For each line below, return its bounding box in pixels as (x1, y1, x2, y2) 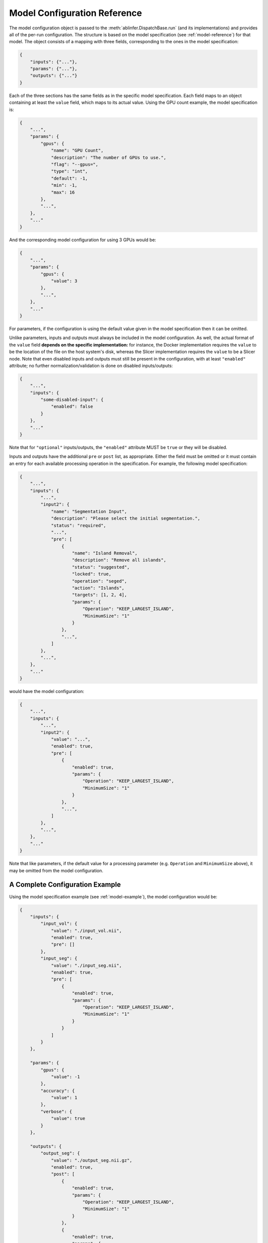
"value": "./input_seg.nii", (51, 963, 122, 968)
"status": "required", (51, 523, 106, 528)
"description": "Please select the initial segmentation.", (51, 516, 201, 522)
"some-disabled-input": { (40, 397, 104, 403)
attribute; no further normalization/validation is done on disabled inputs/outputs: (9, 362, 173, 368)
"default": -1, (51, 176, 88, 181)
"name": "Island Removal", (72, 550, 137, 556)
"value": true (51, 1116, 85, 1121)
